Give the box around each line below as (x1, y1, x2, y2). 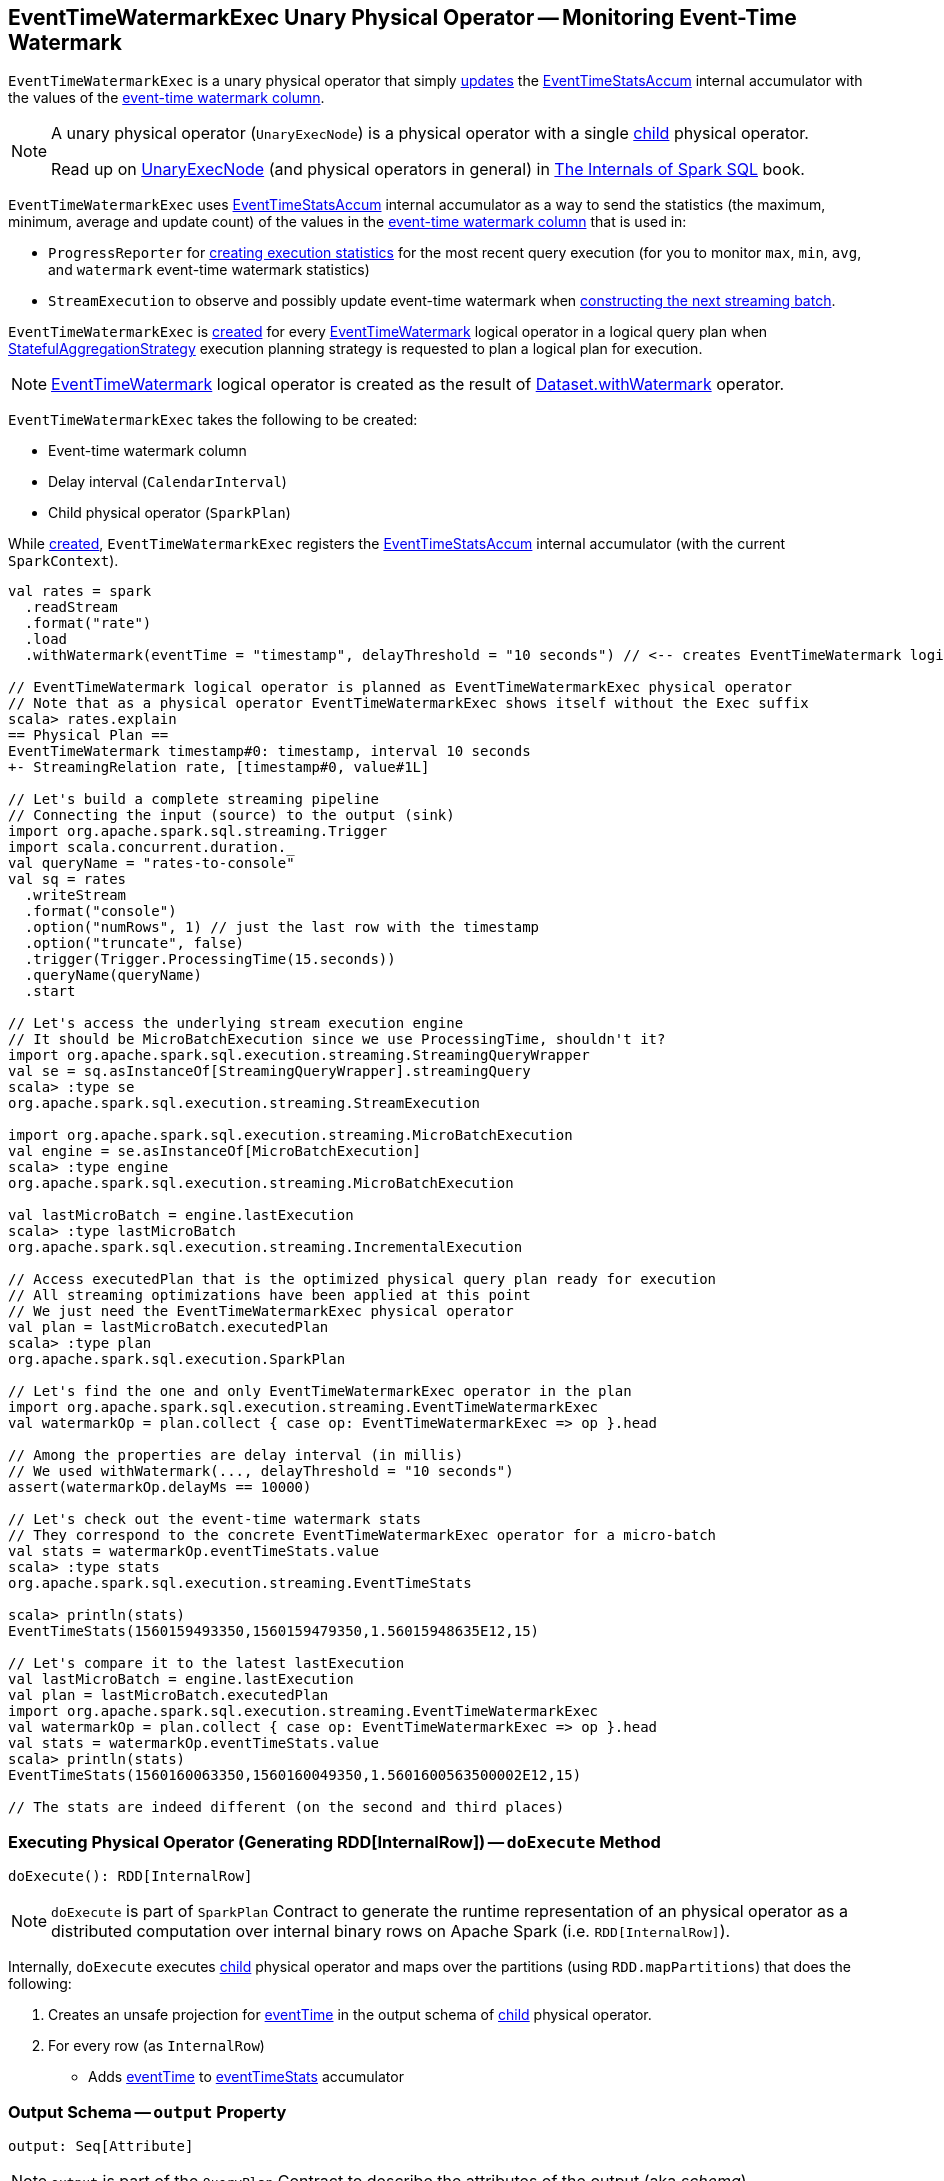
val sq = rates (8, 871, 127, 888)
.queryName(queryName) (24, 967, 202, 984)
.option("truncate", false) (24, 935, 245, 952)
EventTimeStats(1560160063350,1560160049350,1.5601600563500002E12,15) (8, 1767, 582, 1784)
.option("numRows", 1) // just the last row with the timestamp (24, 919, 540, 936)
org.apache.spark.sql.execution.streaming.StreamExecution (8, 1095, 481, 1112)
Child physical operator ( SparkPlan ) (48, 504, 291, 522)
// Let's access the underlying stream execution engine (8, 1015, 464, 1032)
